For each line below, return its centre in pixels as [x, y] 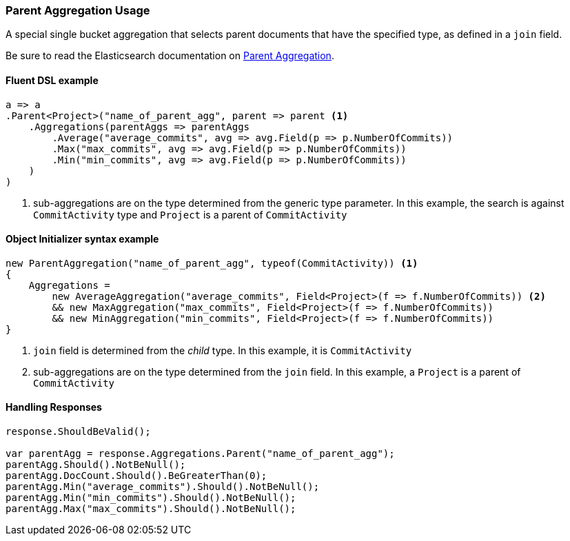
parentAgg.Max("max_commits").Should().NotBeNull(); [151, 509]
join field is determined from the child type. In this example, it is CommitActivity [223, 350]
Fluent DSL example [52, 80]
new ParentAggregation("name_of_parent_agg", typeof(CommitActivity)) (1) [212, 263]
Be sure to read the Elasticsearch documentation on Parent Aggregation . [170, 56]
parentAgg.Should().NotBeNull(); [96, 465]
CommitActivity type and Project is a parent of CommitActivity [190, 214]
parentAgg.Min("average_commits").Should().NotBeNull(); [163, 487]
